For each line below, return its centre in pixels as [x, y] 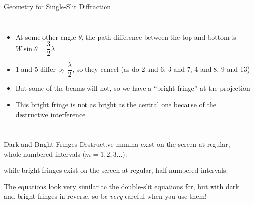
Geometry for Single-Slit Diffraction [57, 6]
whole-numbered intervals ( [45, 153]
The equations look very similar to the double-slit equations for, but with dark [122, 186]
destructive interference [50, 114]
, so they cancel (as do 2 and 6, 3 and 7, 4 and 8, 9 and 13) [161, 69]
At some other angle [46, 36]
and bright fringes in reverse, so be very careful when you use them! [105, 196]
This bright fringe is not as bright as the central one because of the [116, 104]
